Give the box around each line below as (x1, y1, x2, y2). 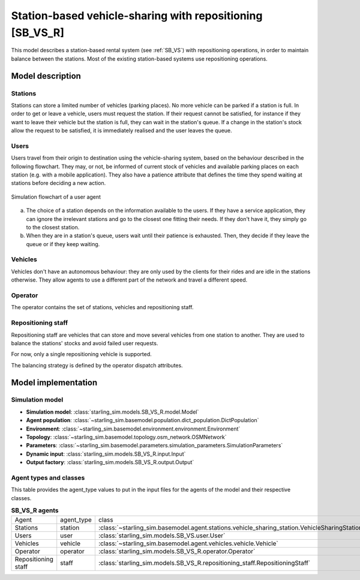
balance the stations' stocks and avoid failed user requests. (11, 339, 158, 346)
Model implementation (11, 377, 98, 387)
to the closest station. (26, 223, 80, 231)
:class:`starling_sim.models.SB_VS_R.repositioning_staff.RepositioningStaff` (98, 558, 311, 567)
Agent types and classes (11, 473, 85, 482)
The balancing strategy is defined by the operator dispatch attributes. (11, 361, 183, 369)
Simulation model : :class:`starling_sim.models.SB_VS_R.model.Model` (26, 408, 199, 415)
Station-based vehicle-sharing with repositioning (11, 9, 263, 22)
